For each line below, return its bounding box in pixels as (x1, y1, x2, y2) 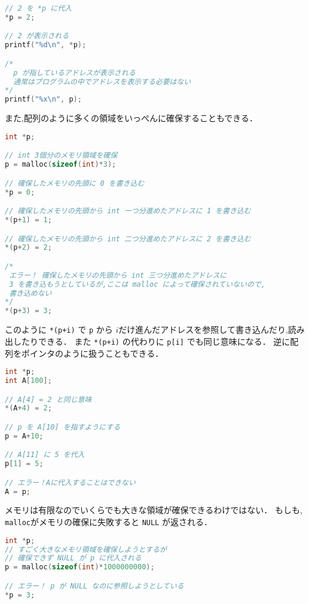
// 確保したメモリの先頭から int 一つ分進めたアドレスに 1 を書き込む (5, 207, 251, 216)
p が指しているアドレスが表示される (13, 68, 136, 77)
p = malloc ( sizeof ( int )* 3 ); (5, 160, 117, 169)
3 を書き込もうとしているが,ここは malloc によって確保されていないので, (9, 280, 265, 289)
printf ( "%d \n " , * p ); (5, 41, 87, 50)
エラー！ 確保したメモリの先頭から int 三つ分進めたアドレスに (9, 271, 227, 280)
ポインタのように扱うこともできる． (21, 347, 164, 359)
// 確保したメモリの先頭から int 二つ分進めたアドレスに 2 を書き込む (5, 234, 251, 243)
